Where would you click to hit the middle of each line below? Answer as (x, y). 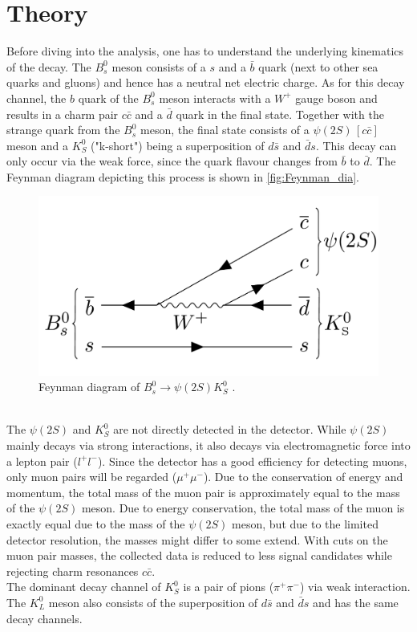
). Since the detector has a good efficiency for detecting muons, (252, 461)
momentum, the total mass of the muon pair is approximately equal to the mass (203, 492)
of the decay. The (49, 66)
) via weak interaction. (355, 587)
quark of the (108, 98)
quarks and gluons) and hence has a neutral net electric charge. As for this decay (206, 82)
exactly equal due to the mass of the (96, 523)
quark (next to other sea (318, 66)
